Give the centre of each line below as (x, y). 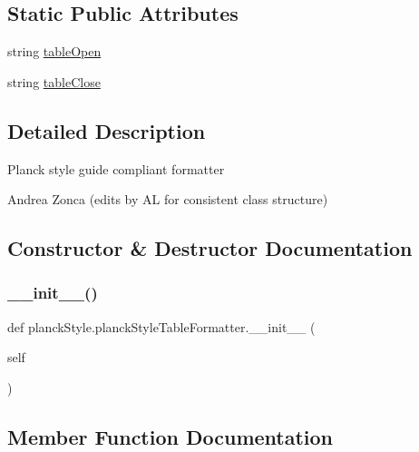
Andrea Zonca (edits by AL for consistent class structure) (168, 199)
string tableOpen (54, 51)
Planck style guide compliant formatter (116, 168)
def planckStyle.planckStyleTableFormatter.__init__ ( (161, 326)
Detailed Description (107, 130)
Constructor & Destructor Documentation (210, 248)
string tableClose (54, 81)
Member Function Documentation (171, 436)
